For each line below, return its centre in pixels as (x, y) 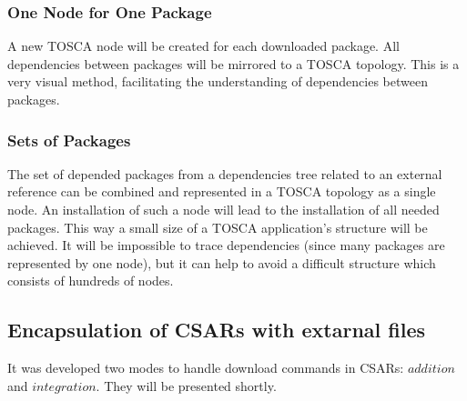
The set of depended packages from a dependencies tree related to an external (225, 173)
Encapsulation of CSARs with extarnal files (217, 330)
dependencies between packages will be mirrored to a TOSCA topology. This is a (233, 63)
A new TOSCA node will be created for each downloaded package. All (203, 46)
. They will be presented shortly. (186, 385)
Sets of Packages (69, 140)
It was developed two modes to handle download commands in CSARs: (206, 368)
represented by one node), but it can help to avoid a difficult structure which (222, 262)
